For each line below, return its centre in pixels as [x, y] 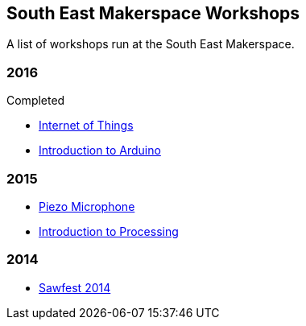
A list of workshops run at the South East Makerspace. [151, 44]
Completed [36, 101]
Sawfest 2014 [75, 287]
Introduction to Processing [109, 231]
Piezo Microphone [87, 206]
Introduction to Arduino [100, 151]
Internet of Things [86, 126]
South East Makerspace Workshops [153, 13]
